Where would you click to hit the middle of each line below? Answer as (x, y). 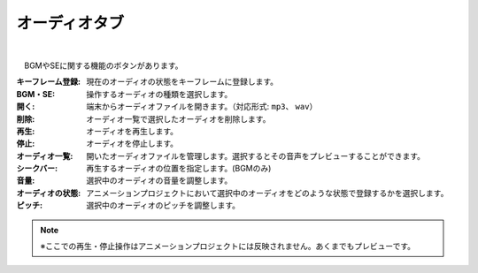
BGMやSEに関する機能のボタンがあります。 (103, 65)
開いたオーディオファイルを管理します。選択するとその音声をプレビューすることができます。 (255, 155)
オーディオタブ (70, 23)
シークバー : (37, 169)
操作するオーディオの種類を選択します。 (159, 94)
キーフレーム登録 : (49, 82)
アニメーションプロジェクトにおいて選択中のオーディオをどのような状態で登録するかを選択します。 (267, 193)
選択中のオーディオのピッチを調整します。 (163, 205)
